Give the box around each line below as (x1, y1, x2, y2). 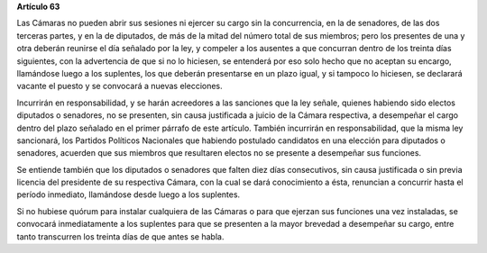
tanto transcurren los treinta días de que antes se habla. (16, 230, 225, 242)
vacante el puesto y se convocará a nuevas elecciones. (16, 81, 223, 92)
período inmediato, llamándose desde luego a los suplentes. (16, 189, 241, 200)
